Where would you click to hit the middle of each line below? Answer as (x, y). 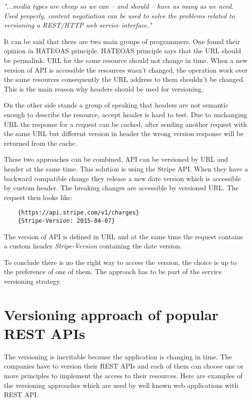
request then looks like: (38, 197)
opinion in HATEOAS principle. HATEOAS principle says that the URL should (123, 51)
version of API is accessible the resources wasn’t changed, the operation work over (126, 69)
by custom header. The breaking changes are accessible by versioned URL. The (121, 188)
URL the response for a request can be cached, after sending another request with (126, 124)
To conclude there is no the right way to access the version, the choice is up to (120, 262)
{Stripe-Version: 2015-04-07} (66, 221)
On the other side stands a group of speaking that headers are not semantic (116, 105)
